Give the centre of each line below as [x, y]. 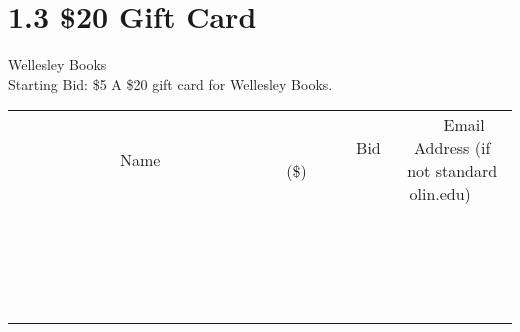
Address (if [452, 148]
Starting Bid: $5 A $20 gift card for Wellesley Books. [170, 83]
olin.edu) [440, 194]
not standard [452, 171]
